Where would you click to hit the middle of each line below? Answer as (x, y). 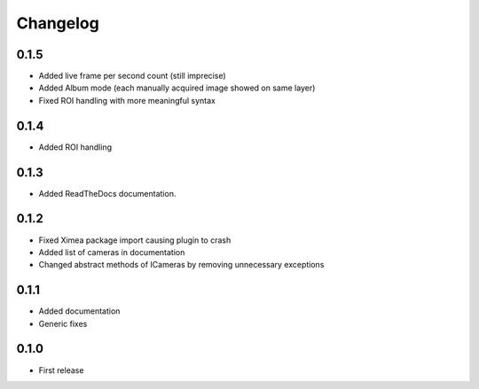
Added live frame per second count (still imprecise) (132, 76)
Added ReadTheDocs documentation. (107, 193)
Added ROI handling (75, 147)
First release (61, 370)
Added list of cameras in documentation (112, 252)
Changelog (58, 23)
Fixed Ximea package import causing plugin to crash (135, 240)
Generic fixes (63, 323)
